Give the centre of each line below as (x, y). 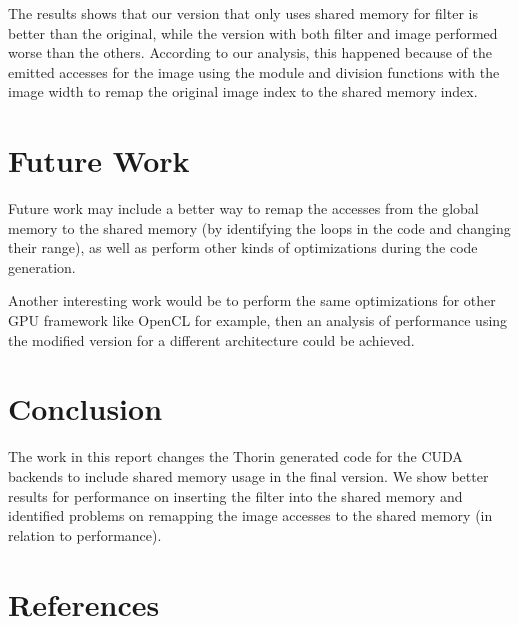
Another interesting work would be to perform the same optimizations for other (252, 300)
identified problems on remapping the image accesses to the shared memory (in (250, 515)
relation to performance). (85, 534)
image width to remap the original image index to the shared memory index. (243, 91)
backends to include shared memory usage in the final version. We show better (248, 475)
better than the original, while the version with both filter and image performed (253, 32)
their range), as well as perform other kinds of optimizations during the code (243, 247)
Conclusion (85, 408)
